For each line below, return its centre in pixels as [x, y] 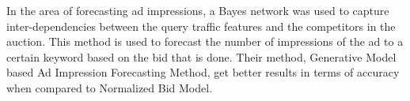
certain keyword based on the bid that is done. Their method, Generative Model [201, 56]
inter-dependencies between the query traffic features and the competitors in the [201, 26]
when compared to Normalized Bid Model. [110, 87]
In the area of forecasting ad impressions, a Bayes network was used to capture [198, 10]
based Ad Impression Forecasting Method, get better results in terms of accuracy [203, 72]
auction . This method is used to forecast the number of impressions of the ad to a [205, 41]
